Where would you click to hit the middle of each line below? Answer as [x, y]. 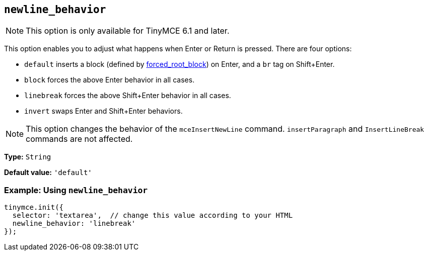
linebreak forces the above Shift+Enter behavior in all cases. [128, 96]
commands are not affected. [79, 139]
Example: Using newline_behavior [76, 190]
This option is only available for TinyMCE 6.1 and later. [128, 31]
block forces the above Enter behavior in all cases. [110, 80]
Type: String [28, 157]
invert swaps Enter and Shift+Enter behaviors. [103, 111]
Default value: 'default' [48, 173]
